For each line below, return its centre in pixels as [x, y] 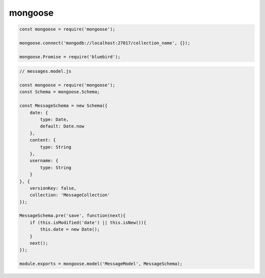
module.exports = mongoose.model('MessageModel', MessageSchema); [101, 264]
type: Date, [54, 120]
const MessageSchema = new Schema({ [64, 106]
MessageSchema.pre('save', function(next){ [73, 216]
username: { [44, 161]
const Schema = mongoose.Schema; [60, 92]
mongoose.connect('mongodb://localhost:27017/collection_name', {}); [105, 43]
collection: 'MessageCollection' [70, 195]
